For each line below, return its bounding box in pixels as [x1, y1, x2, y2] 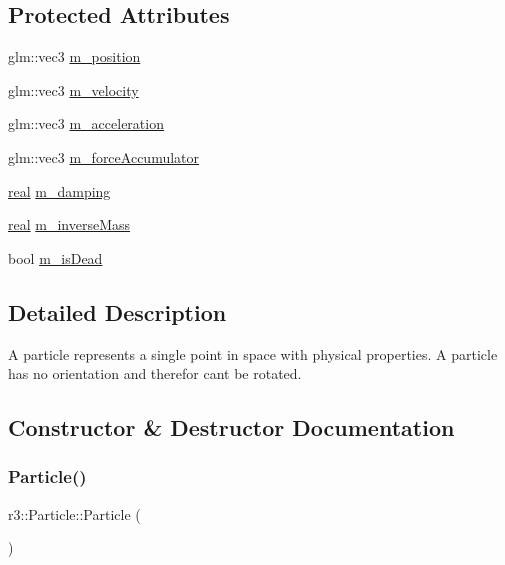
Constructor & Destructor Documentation [8, 412, 455, 443]
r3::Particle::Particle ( [8, 503, 141, 524]
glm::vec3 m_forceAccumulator [8, 146, 200, 167]
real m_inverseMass [8, 214, 131, 235]
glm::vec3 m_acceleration [8, 113, 164, 134]
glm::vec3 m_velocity [8, 79, 139, 100]
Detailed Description [8, 296, 227, 327]
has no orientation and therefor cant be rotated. [8, 363, 302, 384]
